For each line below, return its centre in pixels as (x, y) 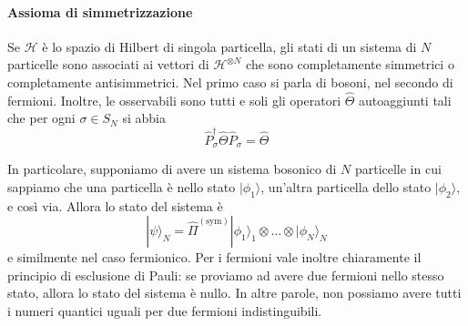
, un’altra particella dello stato (346, 186)
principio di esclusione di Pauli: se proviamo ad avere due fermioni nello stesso (226, 275)
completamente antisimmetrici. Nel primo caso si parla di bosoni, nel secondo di (230, 81)
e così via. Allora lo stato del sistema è (115, 205)
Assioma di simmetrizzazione (100, 11)
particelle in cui (398, 169)
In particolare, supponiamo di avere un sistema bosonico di (172, 169)
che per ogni (41, 118)
